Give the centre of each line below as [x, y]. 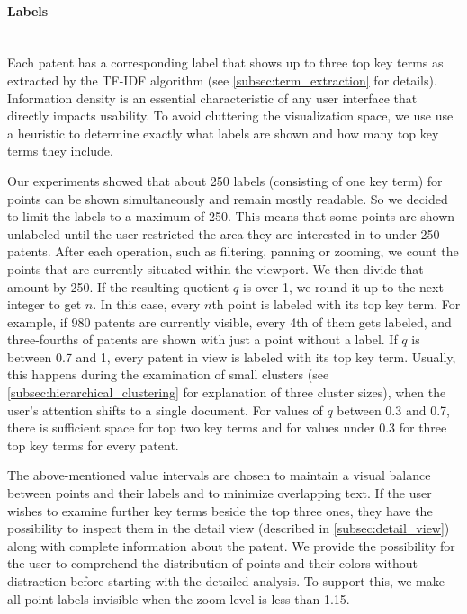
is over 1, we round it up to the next [343, 286]
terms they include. [60, 151]
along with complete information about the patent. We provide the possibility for [231, 545]
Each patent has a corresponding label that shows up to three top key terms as [225, 62]
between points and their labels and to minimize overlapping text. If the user [220, 493]
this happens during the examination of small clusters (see [168, 374]
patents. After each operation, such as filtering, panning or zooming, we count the [233, 251]
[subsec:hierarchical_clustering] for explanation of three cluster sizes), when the [227, 392]
